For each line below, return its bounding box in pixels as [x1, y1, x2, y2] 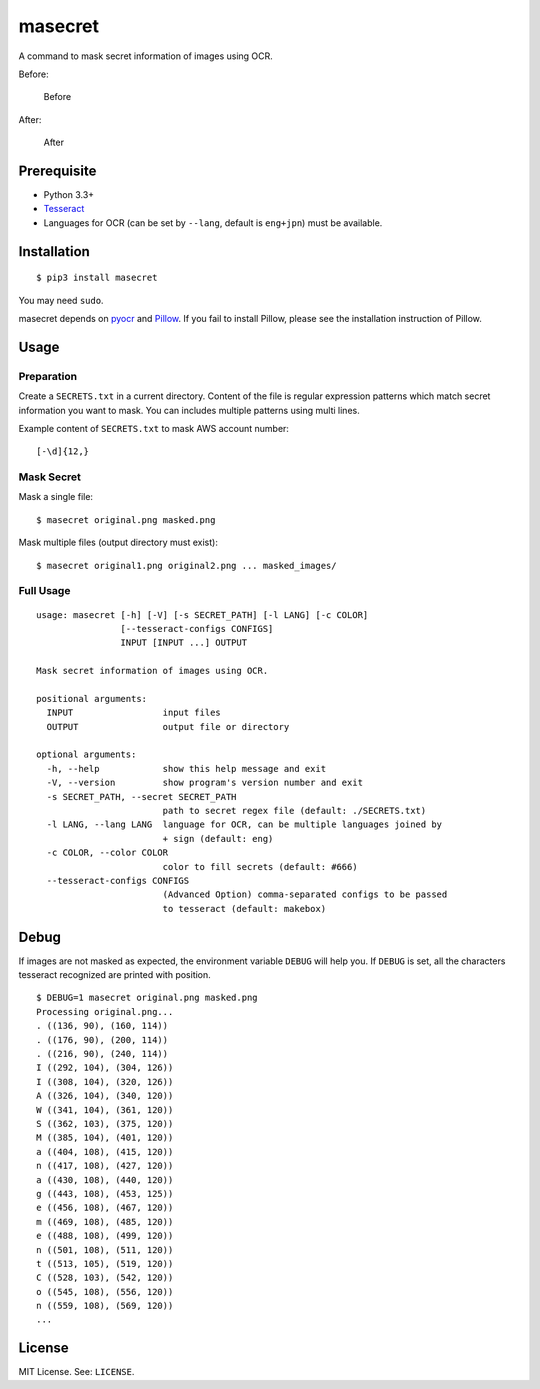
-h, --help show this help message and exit [46, 763, 327, 774]
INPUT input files [46, 707, 222, 719]
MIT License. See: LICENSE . [18, 1366, 135, 1378]
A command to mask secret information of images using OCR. [18, 50, 274, 62]
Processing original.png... [36, 1006, 174, 1017]
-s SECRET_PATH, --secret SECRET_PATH [46, 791, 237, 802]
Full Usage [18, 584, 71, 598]
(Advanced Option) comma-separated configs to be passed [162, 889, 448, 900]
